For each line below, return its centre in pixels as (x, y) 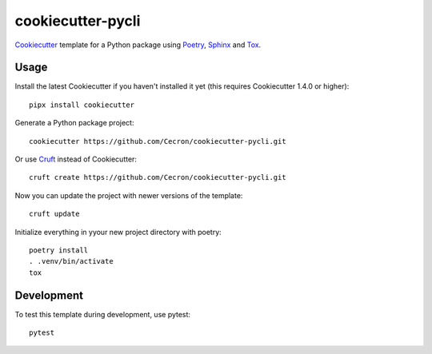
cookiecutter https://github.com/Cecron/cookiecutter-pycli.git (158, 141)
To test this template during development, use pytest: (103, 314)
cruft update (54, 214)
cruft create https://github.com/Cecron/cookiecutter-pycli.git (158, 177)
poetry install (59, 250)
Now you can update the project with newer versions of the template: (129, 195)
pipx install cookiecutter (82, 105)
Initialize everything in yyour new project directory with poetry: (118, 232)
